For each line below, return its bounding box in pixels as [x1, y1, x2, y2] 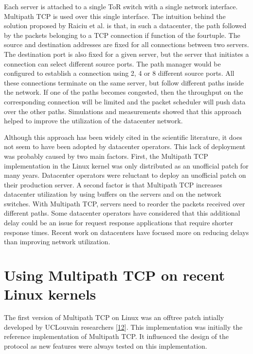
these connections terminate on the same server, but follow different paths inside [4, 77, 244, 87]
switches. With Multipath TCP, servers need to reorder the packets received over [4, 198, 245, 208]
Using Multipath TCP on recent [4, 265, 225, 285]
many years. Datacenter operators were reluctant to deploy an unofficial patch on [4, 170, 246, 180]
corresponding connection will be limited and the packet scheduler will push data [4, 96, 246, 106]
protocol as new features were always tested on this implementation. [4, 340, 207, 351]
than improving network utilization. [4, 236, 110, 247]
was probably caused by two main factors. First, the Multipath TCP [4, 151, 208, 161]
